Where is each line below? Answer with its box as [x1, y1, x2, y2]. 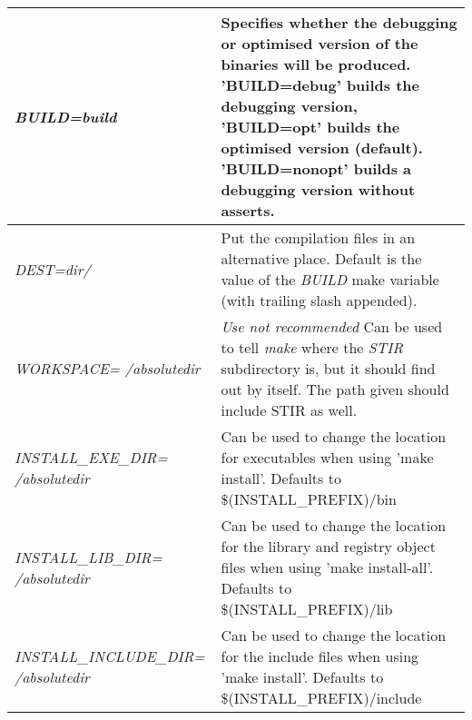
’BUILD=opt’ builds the [221, 116, 400, 137]
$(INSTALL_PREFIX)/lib [221, 598, 393, 619]
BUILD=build [15, 105, 117, 127]
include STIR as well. [221, 399, 358, 420]
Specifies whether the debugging [221, 12, 457, 33]
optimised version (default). [221, 137, 423, 158]
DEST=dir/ [15, 258, 91, 280]
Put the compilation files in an [221, 227, 416, 248]
